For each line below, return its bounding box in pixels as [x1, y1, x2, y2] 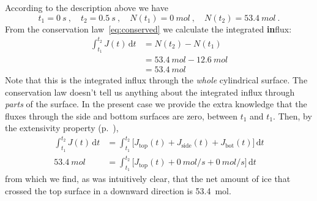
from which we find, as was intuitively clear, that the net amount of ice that [5, 172, 291, 185]
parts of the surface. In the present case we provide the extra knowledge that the [5, 97, 307, 110]
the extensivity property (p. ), [5, 121, 119, 134]
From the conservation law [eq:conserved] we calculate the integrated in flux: [5, 22, 292, 35]
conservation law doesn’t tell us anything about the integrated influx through [5, 85, 295, 98]
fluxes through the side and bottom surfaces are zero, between [5, 109, 238, 122]
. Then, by [273, 109, 312, 122]
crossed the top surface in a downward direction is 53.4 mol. [5, 184, 231, 197]
